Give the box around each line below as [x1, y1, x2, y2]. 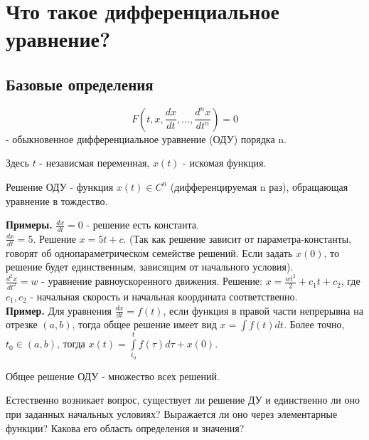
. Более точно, [283, 317, 345, 332]
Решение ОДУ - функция [6, 179, 114, 194]
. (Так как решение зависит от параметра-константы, [123, 231, 352, 246]
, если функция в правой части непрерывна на [163, 303, 363, 318]
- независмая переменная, [39, 155, 150, 170]
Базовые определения [6, 73, 154, 95]
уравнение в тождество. [6, 193, 108, 208]
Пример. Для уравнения [6, 303, 112, 318]
